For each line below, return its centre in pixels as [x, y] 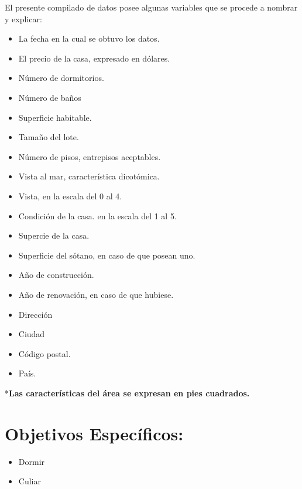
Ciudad [32, 334]
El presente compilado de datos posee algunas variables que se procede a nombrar [151, 7]
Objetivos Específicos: [94, 433]
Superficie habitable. [55, 117]
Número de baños [50, 97]
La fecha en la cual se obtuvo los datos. [89, 38]
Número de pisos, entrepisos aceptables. [90, 156]
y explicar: [23, 18]
